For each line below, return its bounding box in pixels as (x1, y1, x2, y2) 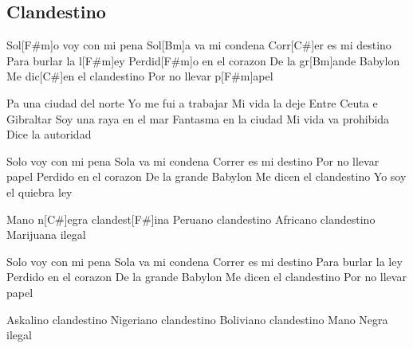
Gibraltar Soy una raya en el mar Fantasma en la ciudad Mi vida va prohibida (6, 110, 390, 127)
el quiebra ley (6, 183, 73, 200)
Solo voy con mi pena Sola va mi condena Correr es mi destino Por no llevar (6, 152, 380, 169)
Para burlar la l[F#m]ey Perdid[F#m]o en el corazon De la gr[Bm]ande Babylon (6, 52, 400, 68)
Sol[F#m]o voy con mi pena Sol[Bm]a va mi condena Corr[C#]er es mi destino (6, 37, 391, 53)
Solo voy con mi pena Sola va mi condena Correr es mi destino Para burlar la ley (6, 252, 403, 269)
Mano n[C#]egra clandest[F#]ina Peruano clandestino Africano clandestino (6, 210, 376, 227)
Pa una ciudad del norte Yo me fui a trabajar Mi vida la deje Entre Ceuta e (6, 94, 378, 111)
